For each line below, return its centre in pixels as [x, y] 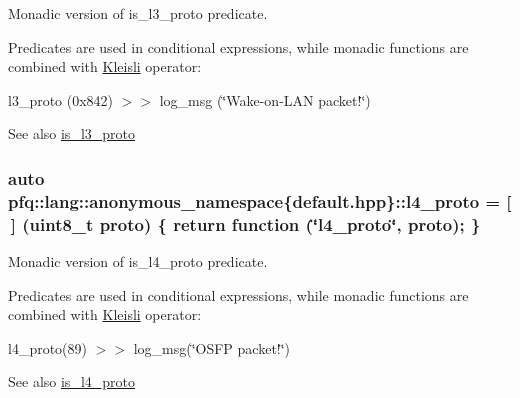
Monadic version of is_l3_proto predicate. [138, 13]
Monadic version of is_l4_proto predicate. [138, 261]
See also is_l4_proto [71, 381]
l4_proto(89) [48, 347]
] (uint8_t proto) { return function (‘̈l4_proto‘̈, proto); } [245, 223]
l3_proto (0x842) [61, 99]
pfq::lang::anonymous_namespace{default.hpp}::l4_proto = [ [260, 200]
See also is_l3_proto [71, 133]
